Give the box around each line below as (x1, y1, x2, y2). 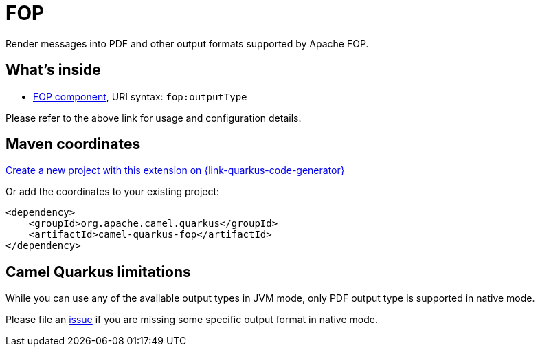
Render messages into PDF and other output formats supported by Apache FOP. (5, 37, 369, 49)
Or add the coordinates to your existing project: (5, 186, 220, 198)
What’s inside (5, 61, 101, 79)
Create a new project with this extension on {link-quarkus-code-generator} (5, 164, 345, 177)
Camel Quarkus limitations (5, 263, 191, 280)
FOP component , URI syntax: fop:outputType (33, 90, 247, 102)
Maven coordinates (5, 135, 141, 153)
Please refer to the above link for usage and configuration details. (5, 111, 302, 124)
